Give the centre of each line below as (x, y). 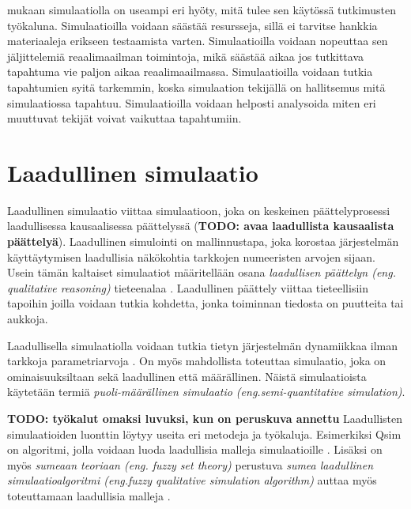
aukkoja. (28, 319)
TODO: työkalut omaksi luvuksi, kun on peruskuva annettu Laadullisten (205, 418)
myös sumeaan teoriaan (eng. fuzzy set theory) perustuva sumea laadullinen (190, 464)
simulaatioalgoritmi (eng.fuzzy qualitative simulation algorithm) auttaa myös (192, 480)
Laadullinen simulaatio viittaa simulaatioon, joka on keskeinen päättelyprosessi (199, 210)
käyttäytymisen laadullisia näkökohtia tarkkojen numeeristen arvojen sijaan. (191, 256)
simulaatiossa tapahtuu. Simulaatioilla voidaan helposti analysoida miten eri (192, 102)
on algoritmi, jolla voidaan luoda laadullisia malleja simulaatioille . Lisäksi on (195, 449)
